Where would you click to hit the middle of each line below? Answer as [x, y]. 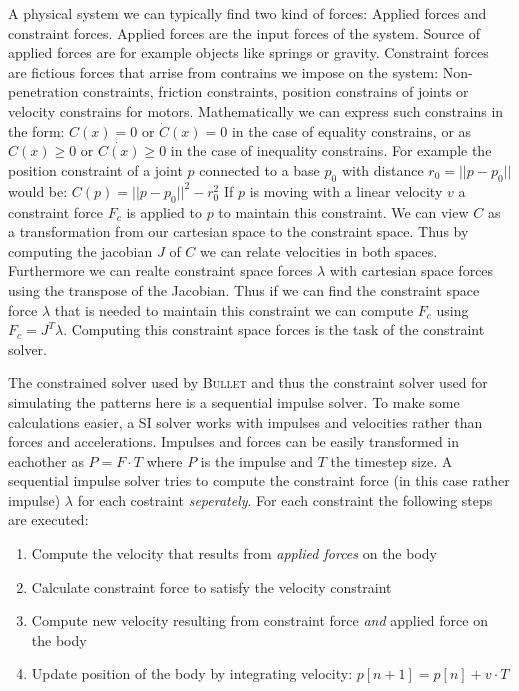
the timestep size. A [391, 460]
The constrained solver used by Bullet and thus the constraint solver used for [248, 382]
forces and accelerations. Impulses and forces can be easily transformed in [234, 441]
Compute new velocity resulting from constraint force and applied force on [259, 620]
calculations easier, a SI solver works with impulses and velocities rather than [245, 421]
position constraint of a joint [95, 169]
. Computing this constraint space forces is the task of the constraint [274, 329]
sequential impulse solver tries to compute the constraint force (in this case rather [259, 480]
